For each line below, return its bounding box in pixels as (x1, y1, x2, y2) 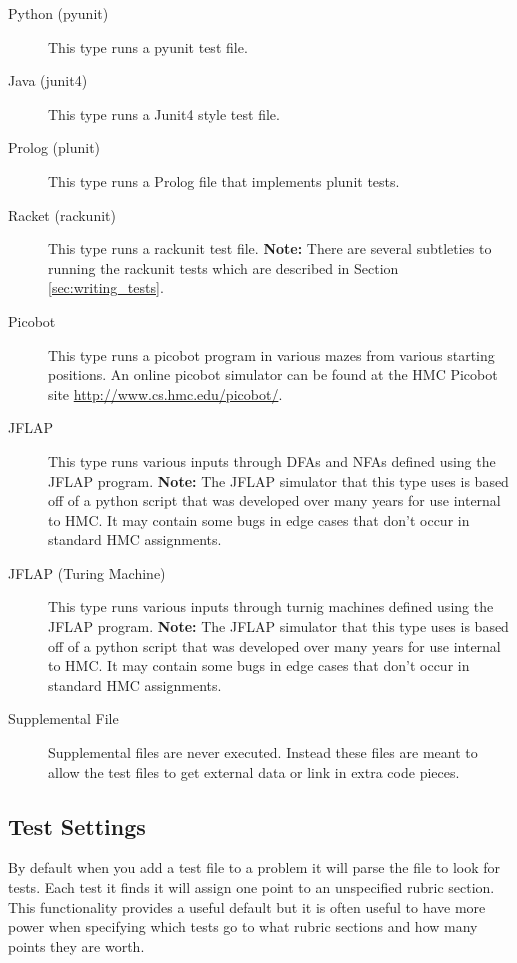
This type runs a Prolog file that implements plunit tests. (48, 170, 400, 191)
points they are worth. (8, 935, 145, 956)
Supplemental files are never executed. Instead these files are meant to (48, 742, 478, 763)
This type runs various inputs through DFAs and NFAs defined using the (48, 450, 496, 471)
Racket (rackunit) (8, 204, 116, 225)
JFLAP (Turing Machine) (8, 562, 166, 583)
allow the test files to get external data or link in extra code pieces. (48, 761, 460, 782)
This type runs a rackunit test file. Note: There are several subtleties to (48, 238, 492, 259)
